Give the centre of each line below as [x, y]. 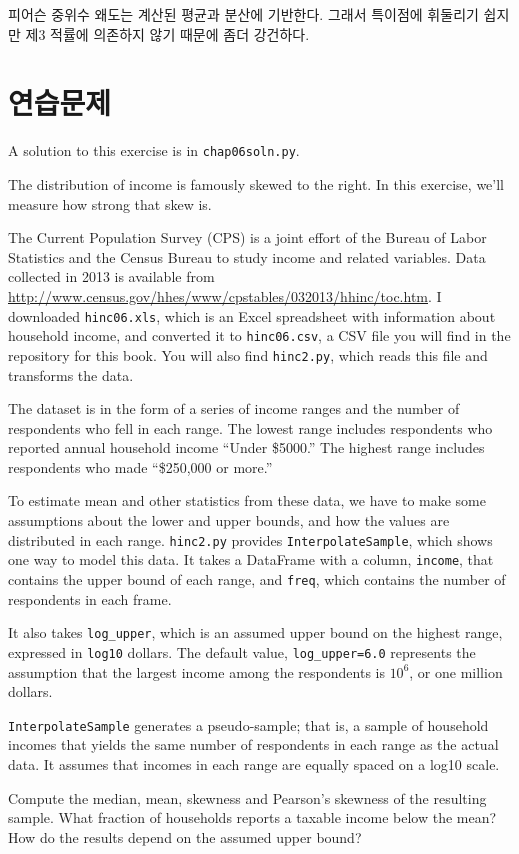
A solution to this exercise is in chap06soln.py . [154, 150]
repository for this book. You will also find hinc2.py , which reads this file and [248, 354]
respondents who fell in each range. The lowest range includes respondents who [250, 427]
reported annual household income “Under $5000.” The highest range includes [246, 447]
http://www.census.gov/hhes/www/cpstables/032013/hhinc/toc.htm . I [225, 295]
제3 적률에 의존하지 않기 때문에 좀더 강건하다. [167, 33]
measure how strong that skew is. [110, 203]
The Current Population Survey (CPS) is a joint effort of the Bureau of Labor [247, 237]
